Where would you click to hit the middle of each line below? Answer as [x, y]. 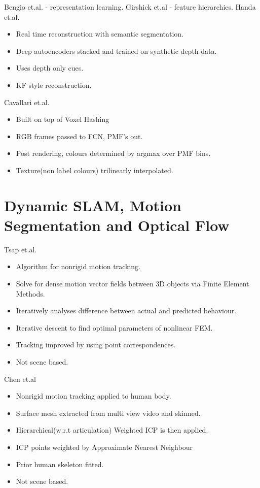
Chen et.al [20, 379]
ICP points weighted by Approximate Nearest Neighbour [104, 447]
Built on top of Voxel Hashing [63, 119]
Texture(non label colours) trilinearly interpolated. [95, 170]
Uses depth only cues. [50, 68]
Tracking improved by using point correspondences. [96, 345]
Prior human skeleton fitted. [60, 464]
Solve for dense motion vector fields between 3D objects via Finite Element [133, 284]
